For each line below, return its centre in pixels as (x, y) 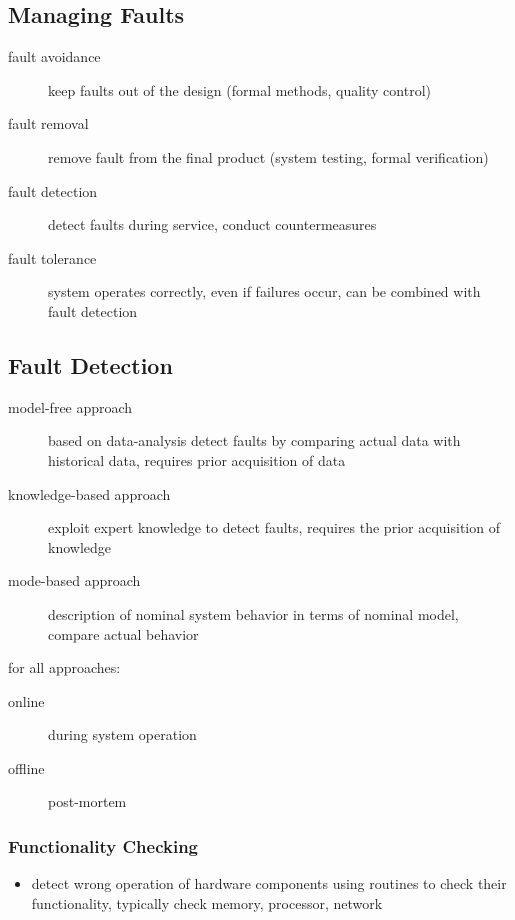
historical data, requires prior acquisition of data (197, 459)
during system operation (122, 734)
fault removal (48, 123)
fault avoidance (54, 56)
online (26, 700)
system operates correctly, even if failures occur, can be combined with (264, 291)
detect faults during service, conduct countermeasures (212, 224)
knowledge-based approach (89, 493)
